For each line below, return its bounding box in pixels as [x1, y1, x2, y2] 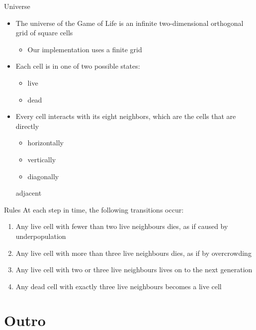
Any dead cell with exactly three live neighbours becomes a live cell [15, 281, 222, 291]
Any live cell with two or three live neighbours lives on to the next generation [15, 264, 253, 275]
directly [15, 120, 39, 131]
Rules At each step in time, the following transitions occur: [4, 204, 184, 215]
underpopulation [15, 230, 66, 241]
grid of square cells [15, 27, 73, 38]
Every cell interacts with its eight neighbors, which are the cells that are [15, 111, 236, 121]
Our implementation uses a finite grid [27, 44, 142, 54]
